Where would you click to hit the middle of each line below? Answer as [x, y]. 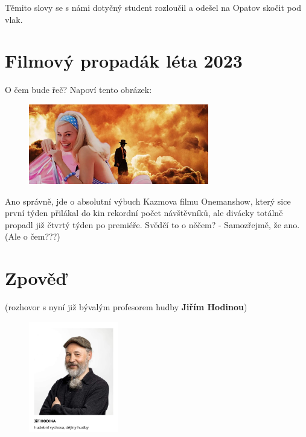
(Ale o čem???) [33, 236]
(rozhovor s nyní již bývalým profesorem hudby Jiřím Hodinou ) [126, 307]
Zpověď [36, 278]
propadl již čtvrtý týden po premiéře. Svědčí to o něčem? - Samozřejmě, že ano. [152, 224]
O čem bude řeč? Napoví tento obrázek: [78, 90]
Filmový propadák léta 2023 [124, 61]
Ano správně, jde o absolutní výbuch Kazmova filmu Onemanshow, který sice [148, 201]
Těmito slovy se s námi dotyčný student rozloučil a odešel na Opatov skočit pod [153, 7]
